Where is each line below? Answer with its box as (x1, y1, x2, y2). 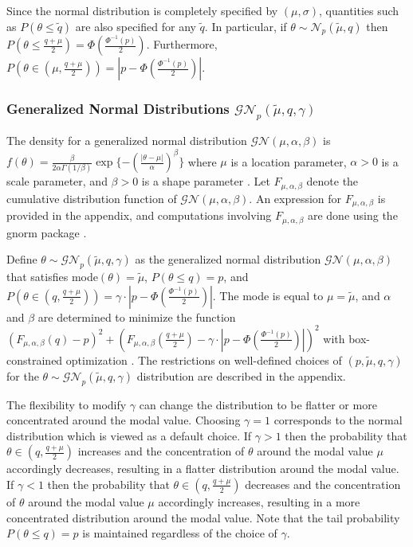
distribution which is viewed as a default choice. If (6, 427, 252, 443)
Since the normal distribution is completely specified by (6, 2, 278, 18)
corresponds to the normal (273, 412, 403, 428)
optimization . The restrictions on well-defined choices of (65, 351, 342, 368)
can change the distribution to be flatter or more (139, 396, 377, 412)
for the (6, 367, 39, 384)
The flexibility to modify (6, 396, 127, 412)
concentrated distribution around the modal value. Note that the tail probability (6, 509, 400, 526)
